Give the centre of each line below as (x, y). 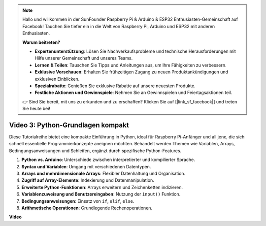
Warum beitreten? (41, 42)
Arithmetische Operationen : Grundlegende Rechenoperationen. (87, 208)
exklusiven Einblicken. (57, 79)
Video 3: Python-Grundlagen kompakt (69, 125)
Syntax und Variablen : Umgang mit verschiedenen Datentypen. (86, 166)
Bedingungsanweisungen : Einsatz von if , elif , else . (78, 201)
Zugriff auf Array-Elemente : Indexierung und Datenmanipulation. (88, 180)
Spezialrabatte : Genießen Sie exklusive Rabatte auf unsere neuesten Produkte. (115, 86)
